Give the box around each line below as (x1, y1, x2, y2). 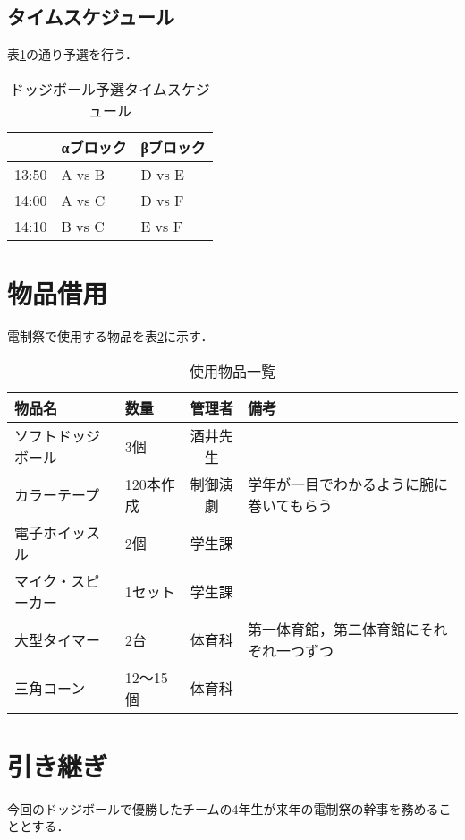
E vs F (140, 215, 183, 236)
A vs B (61, 163, 106, 184)
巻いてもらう (247, 494, 333, 516)
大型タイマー (14, 629, 101, 650)
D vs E (140, 163, 184, 184)
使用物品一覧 (189, 360, 275, 381)
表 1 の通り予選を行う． (7, 45, 138, 64)
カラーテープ (14, 484, 100, 505)
